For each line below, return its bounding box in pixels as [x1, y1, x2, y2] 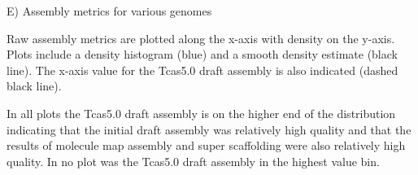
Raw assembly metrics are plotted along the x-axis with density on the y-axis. [7, 29, 395, 46]
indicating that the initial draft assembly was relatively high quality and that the [7, 120, 411, 138]
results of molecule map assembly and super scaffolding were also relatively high [7, 137, 406, 154]
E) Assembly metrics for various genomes [7, 2, 212, 19]
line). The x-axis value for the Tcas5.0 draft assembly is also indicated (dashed [7, 61, 398, 78]
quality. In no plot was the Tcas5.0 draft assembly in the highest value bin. [7, 152, 380, 169]
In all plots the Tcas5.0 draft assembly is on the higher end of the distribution [7, 104, 396, 121]
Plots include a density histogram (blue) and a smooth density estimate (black [7, 46, 398, 63]
